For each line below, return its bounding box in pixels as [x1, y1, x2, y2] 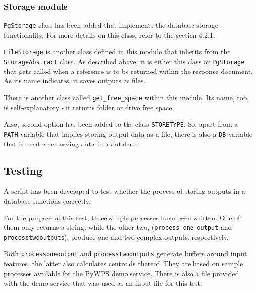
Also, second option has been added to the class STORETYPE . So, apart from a [4, 119, 238, 129]
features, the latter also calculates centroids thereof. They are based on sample [4, 258, 243, 269]
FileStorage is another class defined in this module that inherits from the [4, 46, 231, 57]
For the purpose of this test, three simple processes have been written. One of [4, 212, 240, 222]
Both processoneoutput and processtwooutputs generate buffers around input [4, 248, 247, 259]
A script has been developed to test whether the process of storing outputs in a [4, 186, 245, 196]
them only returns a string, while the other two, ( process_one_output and [4, 222, 232, 232]
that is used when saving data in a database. [4, 138, 140, 148]
